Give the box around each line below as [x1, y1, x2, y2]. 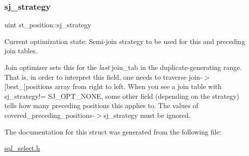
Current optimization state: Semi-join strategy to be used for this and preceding [4, 36, 245, 46]
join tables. [4, 45, 38, 56]
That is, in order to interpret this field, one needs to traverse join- [4, 71, 202, 82]
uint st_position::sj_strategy [4, 20, 91, 30]
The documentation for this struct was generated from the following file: [4, 126, 222, 136]
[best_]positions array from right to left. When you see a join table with [4, 81, 222, 91]
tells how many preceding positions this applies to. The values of [4, 100, 199, 111]
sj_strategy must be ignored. [103, 110, 191, 120]
